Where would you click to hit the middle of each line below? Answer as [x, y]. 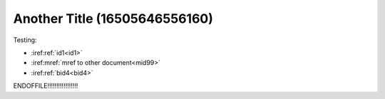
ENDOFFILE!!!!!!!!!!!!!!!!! [46, 86]
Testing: [25, 40]
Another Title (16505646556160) [113, 19]
